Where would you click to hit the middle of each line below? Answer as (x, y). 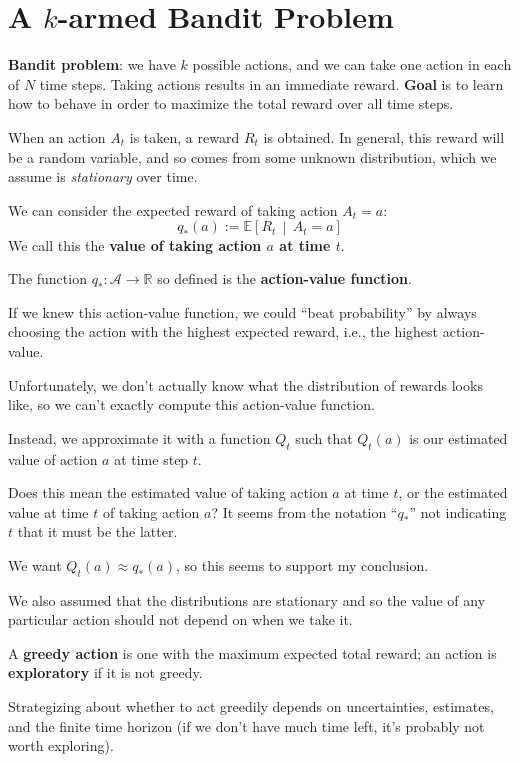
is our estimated (458, 437)
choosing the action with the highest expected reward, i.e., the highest (223, 331)
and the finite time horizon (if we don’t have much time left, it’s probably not (246, 725)
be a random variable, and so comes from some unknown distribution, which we (252, 156)
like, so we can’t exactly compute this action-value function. (191, 404)
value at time (48, 511)
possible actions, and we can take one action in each (352, 64)
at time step (151, 458)
